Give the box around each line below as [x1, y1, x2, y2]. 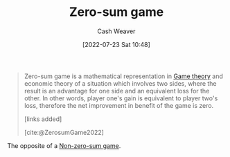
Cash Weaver [97, 27, 136, 35]
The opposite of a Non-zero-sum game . [7, 141, 121, 149]
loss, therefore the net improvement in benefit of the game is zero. [24, 101, 214, 109]
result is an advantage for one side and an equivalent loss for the [24, 86, 210, 95]
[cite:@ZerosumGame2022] [24, 128, 104, 136]
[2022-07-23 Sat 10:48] [82, 40, 151, 48]
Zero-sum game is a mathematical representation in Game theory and [24, 72, 223, 80]
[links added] [24, 115, 62, 123]
